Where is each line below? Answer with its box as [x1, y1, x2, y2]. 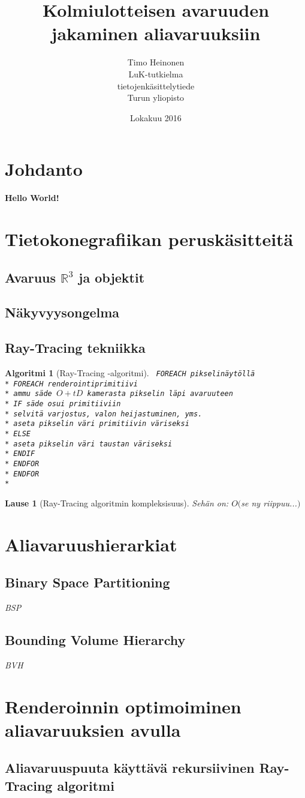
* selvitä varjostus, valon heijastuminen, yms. [5, 409, 203, 418]
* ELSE [5, 429, 31, 438]
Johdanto [5, 157, 83, 181]
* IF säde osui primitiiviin [5, 399, 121, 408]
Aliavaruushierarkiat [5, 532, 177, 556]
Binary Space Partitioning [5, 573, 170, 592]
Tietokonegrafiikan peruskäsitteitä [5, 227, 294, 251]
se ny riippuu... [241, 496, 297, 509]
